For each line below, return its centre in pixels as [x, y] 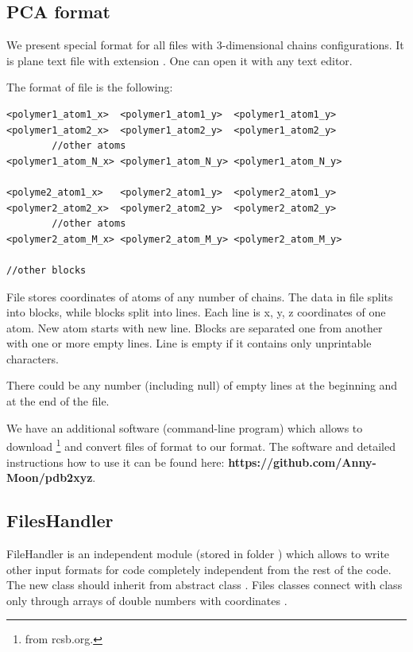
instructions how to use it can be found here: [116, 462]
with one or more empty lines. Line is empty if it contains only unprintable [189, 343]
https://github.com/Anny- [302, 462]
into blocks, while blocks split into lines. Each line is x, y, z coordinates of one [196, 312]
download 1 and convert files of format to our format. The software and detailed [201, 445]
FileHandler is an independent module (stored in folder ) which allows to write [198, 553]
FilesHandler [60, 520]
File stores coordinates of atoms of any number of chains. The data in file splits [200, 296]
